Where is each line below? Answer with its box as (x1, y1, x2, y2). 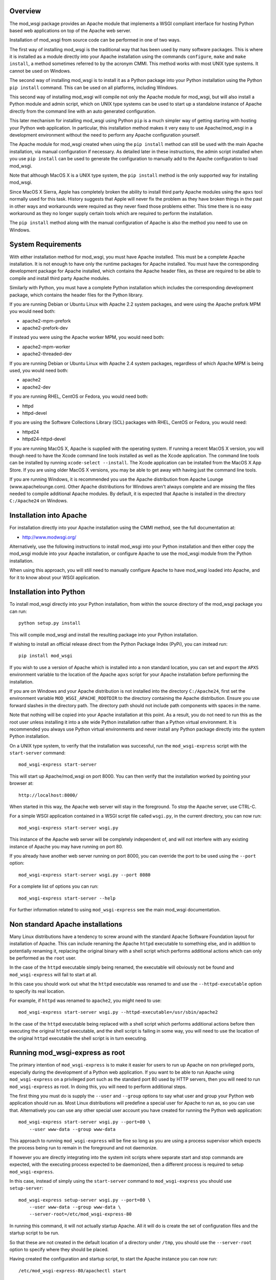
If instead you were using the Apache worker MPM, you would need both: (9, 334, 165, 340)
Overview (9, 7, 41, 15)
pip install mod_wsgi (18, 653, 73, 659)
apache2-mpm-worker (22, 344, 71, 350)
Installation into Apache (9, 511, 87, 520)
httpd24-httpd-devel (22, 436, 66, 442)
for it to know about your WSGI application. (9, 574, 101, 581)
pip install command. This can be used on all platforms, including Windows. (9, 84, 178, 91)
